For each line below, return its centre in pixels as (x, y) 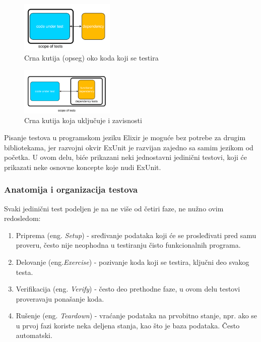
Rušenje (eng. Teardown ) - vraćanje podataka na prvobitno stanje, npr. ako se (137, 316)
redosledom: (22, 218)
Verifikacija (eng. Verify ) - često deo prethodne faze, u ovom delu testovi (128, 289)
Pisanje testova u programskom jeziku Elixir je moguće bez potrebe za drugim (125, 137)
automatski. (34, 335)
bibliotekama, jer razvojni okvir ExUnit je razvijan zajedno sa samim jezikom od (129, 147)
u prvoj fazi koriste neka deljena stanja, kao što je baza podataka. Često (128, 325)
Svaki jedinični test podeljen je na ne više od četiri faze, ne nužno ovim (114, 208)
